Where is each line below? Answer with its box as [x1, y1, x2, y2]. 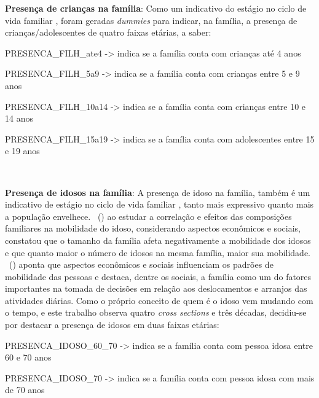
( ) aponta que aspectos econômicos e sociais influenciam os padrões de [9, 258, 274, 271]
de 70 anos [5, 383, 45, 396]
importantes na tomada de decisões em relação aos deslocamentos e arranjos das [5, 282, 307, 295]
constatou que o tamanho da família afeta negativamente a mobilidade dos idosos [5, 233, 311, 246]
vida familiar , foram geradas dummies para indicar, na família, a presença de [5, 14, 297, 26]
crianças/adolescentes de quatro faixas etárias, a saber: [5, 26, 211, 39]
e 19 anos [5, 144, 40, 157]
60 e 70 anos [5, 351, 52, 364]
